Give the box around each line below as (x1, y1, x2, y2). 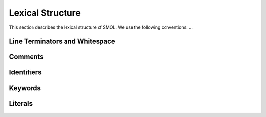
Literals (9, 99, 33, 108)
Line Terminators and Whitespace (9, 37, 115, 46)
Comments (9, 53, 44, 61)
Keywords (9, 84, 41, 93)
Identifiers (9, 69, 42, 77)
